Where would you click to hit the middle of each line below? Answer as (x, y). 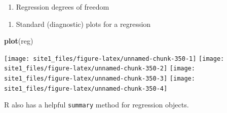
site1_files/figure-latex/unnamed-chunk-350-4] (86, 88)
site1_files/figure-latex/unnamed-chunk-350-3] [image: (100, 79)
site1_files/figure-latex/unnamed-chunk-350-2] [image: (100, 69)
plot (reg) (19, 41)
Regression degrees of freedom (63, 7)
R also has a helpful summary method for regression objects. (97, 105)
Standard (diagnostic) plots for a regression (83, 24)
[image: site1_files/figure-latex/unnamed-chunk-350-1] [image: (114, 59)
